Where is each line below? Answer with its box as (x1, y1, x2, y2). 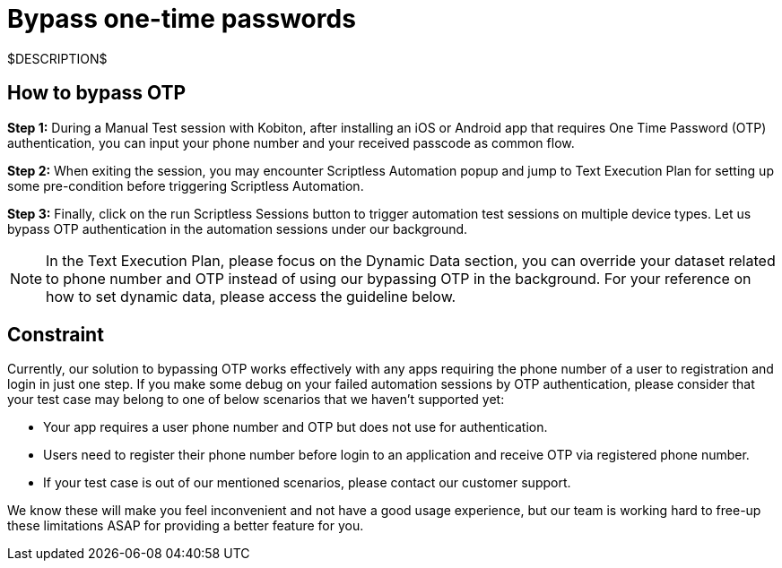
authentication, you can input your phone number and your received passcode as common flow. (7, 134, 575, 151)
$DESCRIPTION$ (7, 50, 108, 66)
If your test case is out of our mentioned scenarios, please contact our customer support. (43, 475, 571, 491)
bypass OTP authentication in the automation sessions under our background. (7, 220, 468, 237)
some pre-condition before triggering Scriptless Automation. (7, 177, 364, 194)
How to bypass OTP (7, 82, 187, 105)
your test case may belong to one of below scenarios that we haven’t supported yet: (7, 392, 505, 408)
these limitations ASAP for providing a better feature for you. (7, 518, 364, 534)
